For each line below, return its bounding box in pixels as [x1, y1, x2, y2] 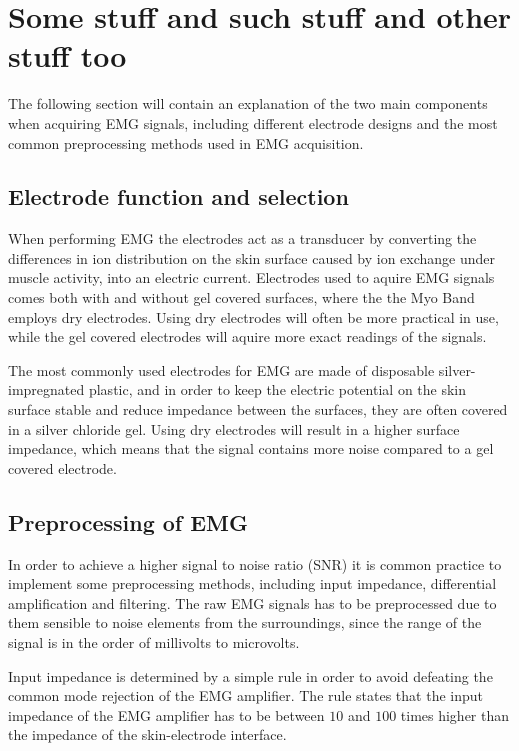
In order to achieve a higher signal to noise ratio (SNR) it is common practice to [8, 553, 502, 574]
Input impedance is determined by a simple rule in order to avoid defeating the [8, 665, 493, 686]
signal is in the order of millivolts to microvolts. [8, 632, 300, 652]
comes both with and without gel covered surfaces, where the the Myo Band [8, 287, 475, 308]
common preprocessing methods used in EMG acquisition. [8, 132, 364, 153]
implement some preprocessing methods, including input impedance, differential [8, 573, 497, 594]
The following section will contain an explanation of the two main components [8, 93, 488, 114]
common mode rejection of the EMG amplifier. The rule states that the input [8, 685, 484, 706]
